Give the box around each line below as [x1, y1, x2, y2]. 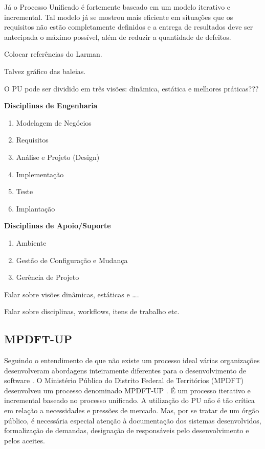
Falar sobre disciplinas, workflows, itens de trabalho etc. [4, 306, 180, 317]
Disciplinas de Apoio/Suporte [4, 220, 111, 231]
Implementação [16, 169, 64, 179]
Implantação [16, 203, 55, 214]
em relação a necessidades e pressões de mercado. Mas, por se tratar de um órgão [4, 405, 259, 416]
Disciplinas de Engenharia [4, 100, 98, 111]
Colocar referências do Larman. [4, 49, 102, 59]
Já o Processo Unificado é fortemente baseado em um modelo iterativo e [4, 2, 231, 12]
